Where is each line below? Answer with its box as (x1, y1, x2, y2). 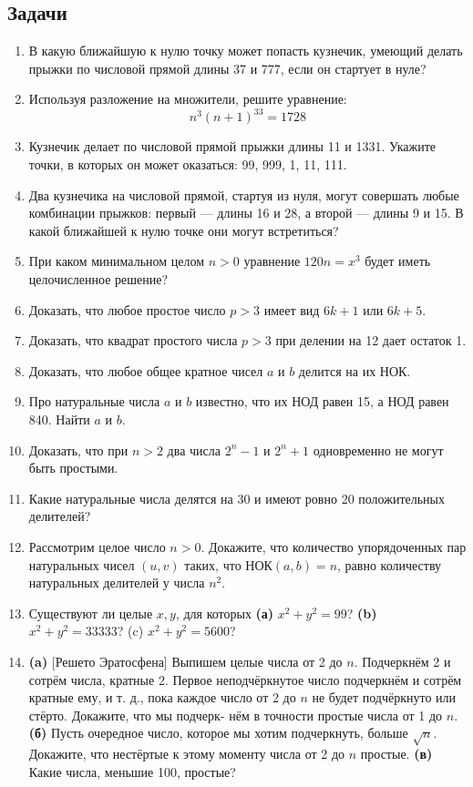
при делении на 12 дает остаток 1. (275, 331, 467, 350)
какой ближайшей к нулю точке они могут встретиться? (28, 220, 339, 240)
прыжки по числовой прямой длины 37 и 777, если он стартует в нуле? (28, 58, 427, 77)
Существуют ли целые (28, 603, 153, 622)
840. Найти (28, 410, 90, 429)
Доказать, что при (28, 440, 129, 459)
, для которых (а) (175, 603, 274, 622)
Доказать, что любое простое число (28, 300, 226, 319)
